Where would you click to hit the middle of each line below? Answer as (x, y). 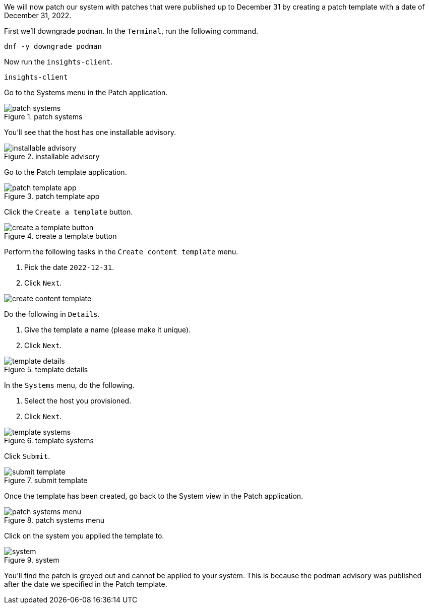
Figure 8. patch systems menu (54, 520)
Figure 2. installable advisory (52, 156)
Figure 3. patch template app (52, 196)
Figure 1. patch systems (43, 117)
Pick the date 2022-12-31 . (69, 267)
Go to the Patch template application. (66, 172)
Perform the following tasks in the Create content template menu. (121, 252)
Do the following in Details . (52, 314)
